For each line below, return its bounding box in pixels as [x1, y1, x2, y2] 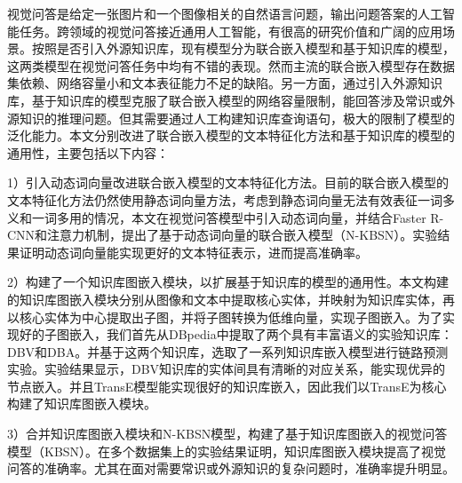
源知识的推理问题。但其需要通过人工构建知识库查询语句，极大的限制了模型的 [7, 108, 455, 127]
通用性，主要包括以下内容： [7, 143, 169, 162]
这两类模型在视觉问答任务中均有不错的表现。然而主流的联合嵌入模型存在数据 [7, 56, 455, 75]
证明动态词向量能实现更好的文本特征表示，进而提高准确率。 [19, 242, 368, 261]
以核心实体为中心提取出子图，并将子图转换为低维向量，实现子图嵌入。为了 [7, 307, 442, 326]
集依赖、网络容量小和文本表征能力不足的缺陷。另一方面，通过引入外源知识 [7, 74, 442, 92]
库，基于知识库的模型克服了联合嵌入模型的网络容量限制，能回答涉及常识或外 [7, 91, 455, 109]
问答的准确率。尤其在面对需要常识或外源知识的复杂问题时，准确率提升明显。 [7, 459, 455, 478]
